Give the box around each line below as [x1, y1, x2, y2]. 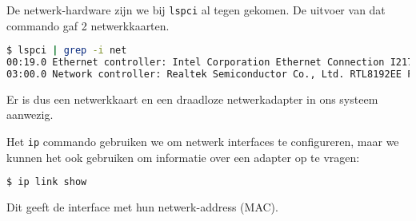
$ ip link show [6, 176, 87, 188]
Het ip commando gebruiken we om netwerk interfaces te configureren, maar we [6, 133, 399, 150]
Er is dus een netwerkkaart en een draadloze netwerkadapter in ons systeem [6, 90, 378, 107]
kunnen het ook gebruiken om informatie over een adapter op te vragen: [6, 148, 360, 165]
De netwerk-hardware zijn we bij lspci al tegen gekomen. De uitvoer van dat [6, 2, 386, 18]
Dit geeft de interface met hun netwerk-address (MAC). [6, 199, 278, 215]
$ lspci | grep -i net [6, 45, 127, 57]
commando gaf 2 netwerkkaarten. [6, 17, 170, 34]
